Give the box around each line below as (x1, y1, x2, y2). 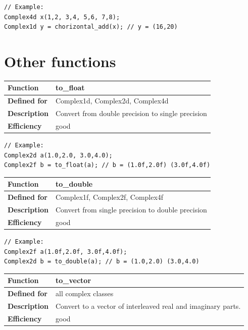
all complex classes (56, 288, 114, 299)
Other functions (4, 50, 116, 71)
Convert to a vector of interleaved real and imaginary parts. (56, 300, 241, 311)
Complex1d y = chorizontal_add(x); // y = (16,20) (4, 23, 178, 31)
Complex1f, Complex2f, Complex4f (56, 192, 164, 202)
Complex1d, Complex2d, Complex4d (56, 95, 169, 106)
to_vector (56, 275, 91, 286)
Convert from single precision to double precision (56, 204, 207, 214)
